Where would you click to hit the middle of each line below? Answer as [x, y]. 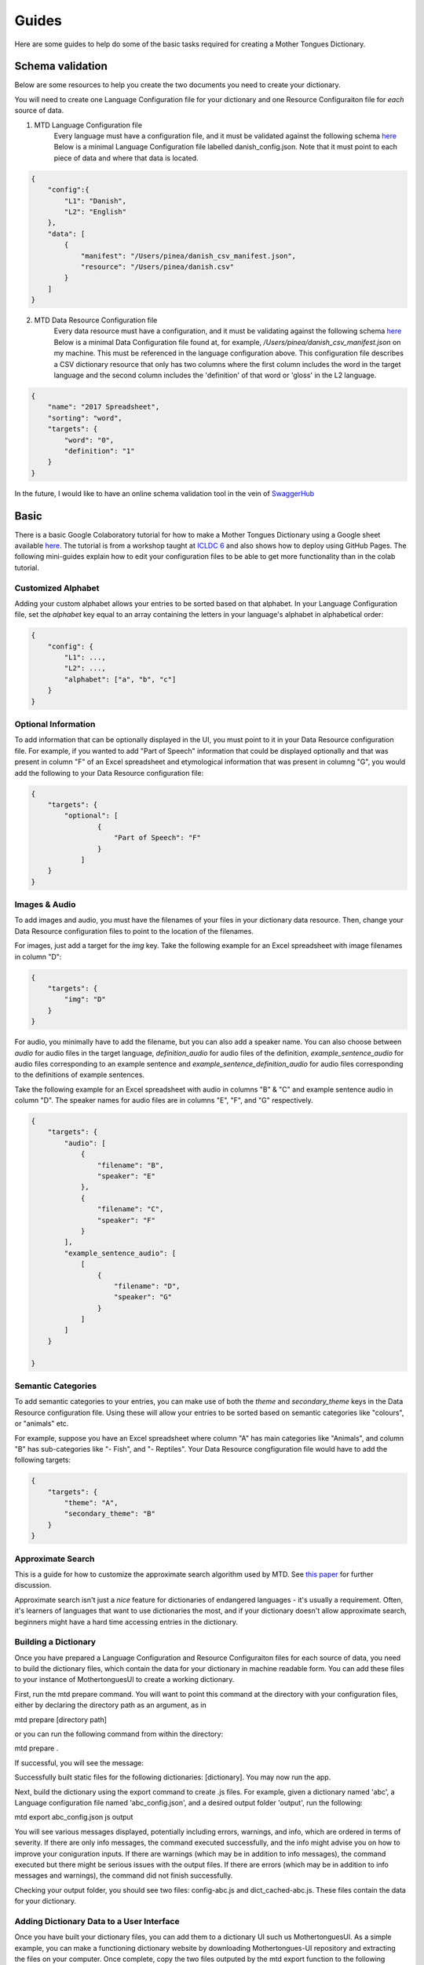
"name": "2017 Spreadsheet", [104, 407]
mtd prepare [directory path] [61, 1719]
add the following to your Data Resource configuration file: [109, 773]
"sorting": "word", [85, 418]
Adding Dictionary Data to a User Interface [97, 1921]
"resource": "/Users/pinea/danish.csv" [157, 266]
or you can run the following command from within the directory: [119, 1734]
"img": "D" [85, 999]
